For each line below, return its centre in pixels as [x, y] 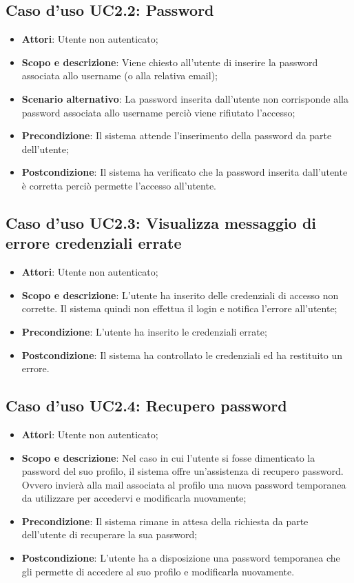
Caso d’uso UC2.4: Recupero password [146, 406]
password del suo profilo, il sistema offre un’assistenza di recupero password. [183, 471]
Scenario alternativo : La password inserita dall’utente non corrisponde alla [185, 98]
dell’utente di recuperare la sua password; [110, 534]
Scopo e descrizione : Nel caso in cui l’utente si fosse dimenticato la [168, 457]
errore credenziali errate [94, 243]
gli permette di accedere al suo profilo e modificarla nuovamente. [158, 571]
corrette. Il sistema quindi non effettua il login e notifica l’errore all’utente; [179, 308]
